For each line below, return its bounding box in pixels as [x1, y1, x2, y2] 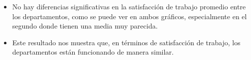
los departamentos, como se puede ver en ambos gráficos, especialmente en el [12, 11, 247, 21]
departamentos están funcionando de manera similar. [12, 47, 174, 57]
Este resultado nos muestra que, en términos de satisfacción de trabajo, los [12, 37, 241, 47]
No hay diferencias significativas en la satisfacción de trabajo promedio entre [12, 1, 246, 11]
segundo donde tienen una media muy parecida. [12, 21, 158, 31]
